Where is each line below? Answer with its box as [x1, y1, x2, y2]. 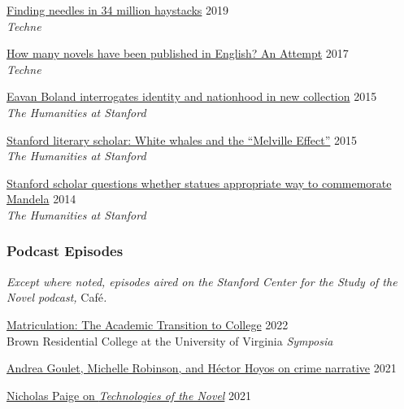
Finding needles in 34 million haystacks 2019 [7, 2, 229, 18]
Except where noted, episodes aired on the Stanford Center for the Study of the [7, 272, 397, 289]
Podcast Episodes [7, 241, 124, 261]
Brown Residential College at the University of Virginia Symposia [7, 332, 333, 349]
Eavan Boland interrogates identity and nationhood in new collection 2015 [7, 88, 377, 105]
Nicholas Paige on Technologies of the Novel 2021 [7, 386, 252, 403]
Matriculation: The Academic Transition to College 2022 [7, 315, 289, 333]
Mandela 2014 [7, 190, 76, 207]
